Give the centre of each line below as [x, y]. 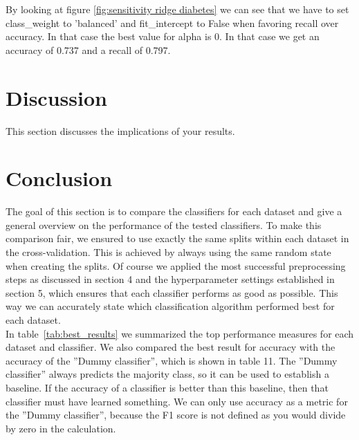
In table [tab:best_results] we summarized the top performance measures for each [180, 333]
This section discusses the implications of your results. [120, 130]
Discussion [56, 97]
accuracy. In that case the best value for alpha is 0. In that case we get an [163, 36]
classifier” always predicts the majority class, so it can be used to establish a [167, 374]
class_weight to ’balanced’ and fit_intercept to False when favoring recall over [172, 22]
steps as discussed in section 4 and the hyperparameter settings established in [170, 279]
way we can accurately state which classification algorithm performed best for [170, 306]
